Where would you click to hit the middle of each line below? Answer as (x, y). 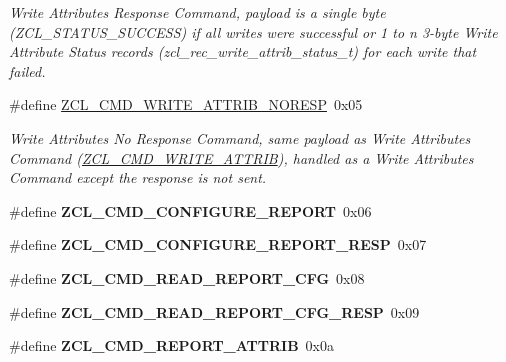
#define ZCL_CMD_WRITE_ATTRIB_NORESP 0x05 (186, 104)
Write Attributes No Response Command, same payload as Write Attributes (240, 137)
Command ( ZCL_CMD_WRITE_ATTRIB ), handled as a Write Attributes (241, 157)
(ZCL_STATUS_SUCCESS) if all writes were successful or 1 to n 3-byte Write (253, 31)
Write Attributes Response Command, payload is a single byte (197, 12)
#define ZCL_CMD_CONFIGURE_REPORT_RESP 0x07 (218, 244)
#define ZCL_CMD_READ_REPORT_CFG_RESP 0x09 (214, 311)
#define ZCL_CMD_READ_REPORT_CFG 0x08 (187, 277)
